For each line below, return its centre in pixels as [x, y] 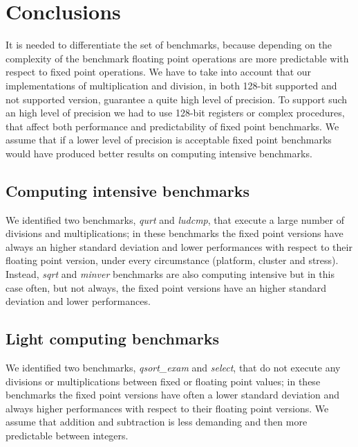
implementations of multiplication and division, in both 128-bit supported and [171, 85]
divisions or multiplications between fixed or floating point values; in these [163, 381]
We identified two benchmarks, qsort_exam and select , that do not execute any [173, 368]
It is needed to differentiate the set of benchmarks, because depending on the [169, 45]
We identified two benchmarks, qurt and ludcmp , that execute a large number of [175, 219]
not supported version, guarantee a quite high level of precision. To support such [177, 99]
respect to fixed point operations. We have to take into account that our [159, 72]
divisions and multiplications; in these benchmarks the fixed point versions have [175, 233]
